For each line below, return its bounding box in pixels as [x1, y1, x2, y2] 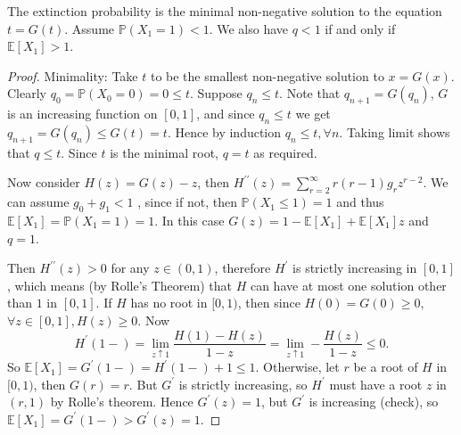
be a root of [353, 357, 418, 376]
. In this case [154, 210, 225, 229]
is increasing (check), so [309, 392, 439, 411]
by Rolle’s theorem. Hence [50, 392, 193, 411]
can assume [7, 193, 70, 211]
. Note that [279, 84, 341, 103]
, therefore [214, 259, 271, 277]
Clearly [7, 84, 46, 103]
